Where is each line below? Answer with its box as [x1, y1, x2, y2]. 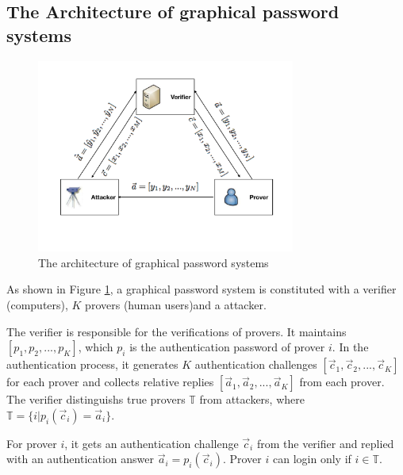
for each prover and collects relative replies [6, 373, 214, 390]
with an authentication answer [6, 450, 155, 467]
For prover [6, 435, 57, 451]
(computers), [6, 296, 68, 312]
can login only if [273, 450, 351, 467]
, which [78, 339, 113, 355]
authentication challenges [194, 356, 317, 373]
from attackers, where [199, 391, 305, 408]
